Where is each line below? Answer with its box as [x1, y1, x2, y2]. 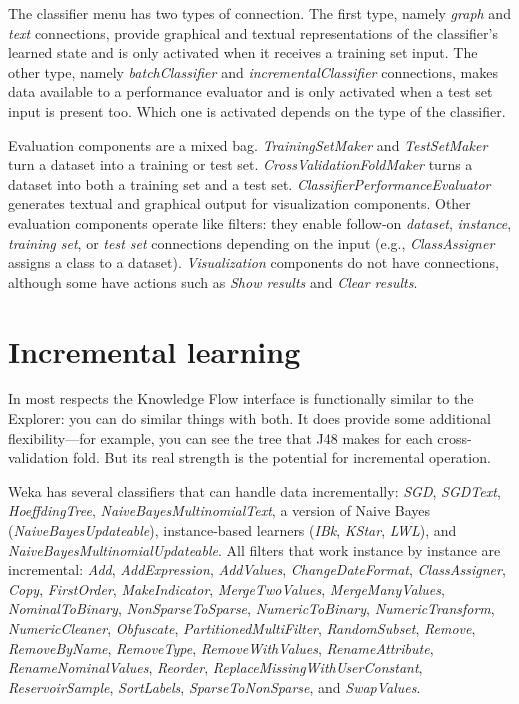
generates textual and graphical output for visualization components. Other [8, 193, 471, 214]
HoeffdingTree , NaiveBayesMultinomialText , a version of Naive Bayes [8, 500, 431, 521]
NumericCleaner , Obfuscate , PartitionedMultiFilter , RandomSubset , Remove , [8, 617, 476, 638]
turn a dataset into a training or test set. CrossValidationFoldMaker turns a [8, 154, 473, 175]
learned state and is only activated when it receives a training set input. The [8, 42, 478, 63]
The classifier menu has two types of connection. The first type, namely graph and [8, 3, 511, 23]
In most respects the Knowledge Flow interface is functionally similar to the [8, 388, 474, 409]
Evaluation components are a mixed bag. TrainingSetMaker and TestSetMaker [8, 134, 488, 155]
